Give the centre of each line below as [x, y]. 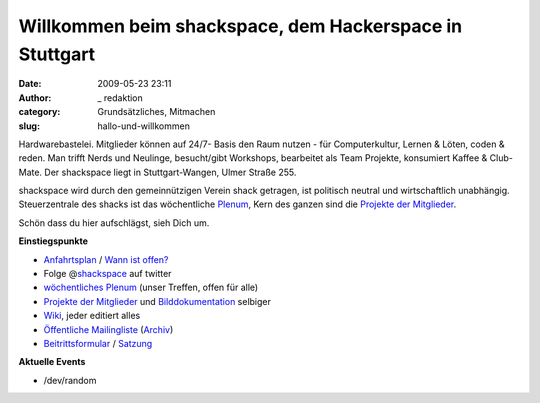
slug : [29, 126]
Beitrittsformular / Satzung [98, 343]
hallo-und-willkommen [143, 126]
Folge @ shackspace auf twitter [107, 274]
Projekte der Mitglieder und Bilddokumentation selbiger [157, 301]
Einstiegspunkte [53, 241]
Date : [30, 84]
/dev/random [70, 380]
